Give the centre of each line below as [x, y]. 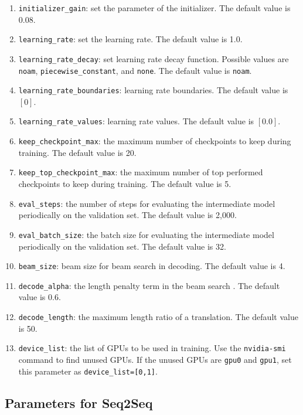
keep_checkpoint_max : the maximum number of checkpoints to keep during [155, 141]
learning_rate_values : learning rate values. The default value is [136, 121]
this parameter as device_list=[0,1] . [88, 371]
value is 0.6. [40, 297]
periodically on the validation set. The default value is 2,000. [127, 215]
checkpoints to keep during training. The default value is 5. [125, 184]
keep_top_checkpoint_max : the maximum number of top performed [141, 172]
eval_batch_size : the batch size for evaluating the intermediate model [146, 234]
